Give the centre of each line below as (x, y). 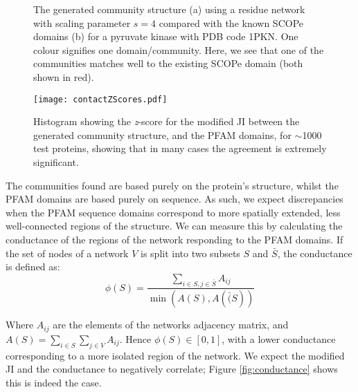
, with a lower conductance (279, 338)
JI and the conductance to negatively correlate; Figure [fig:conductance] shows (172, 369)
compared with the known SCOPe (231, 22)
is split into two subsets (190, 253)
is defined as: (33, 267)
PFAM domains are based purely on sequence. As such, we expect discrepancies (174, 199)
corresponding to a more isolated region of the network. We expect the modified (175, 355)
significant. (56, 162)
